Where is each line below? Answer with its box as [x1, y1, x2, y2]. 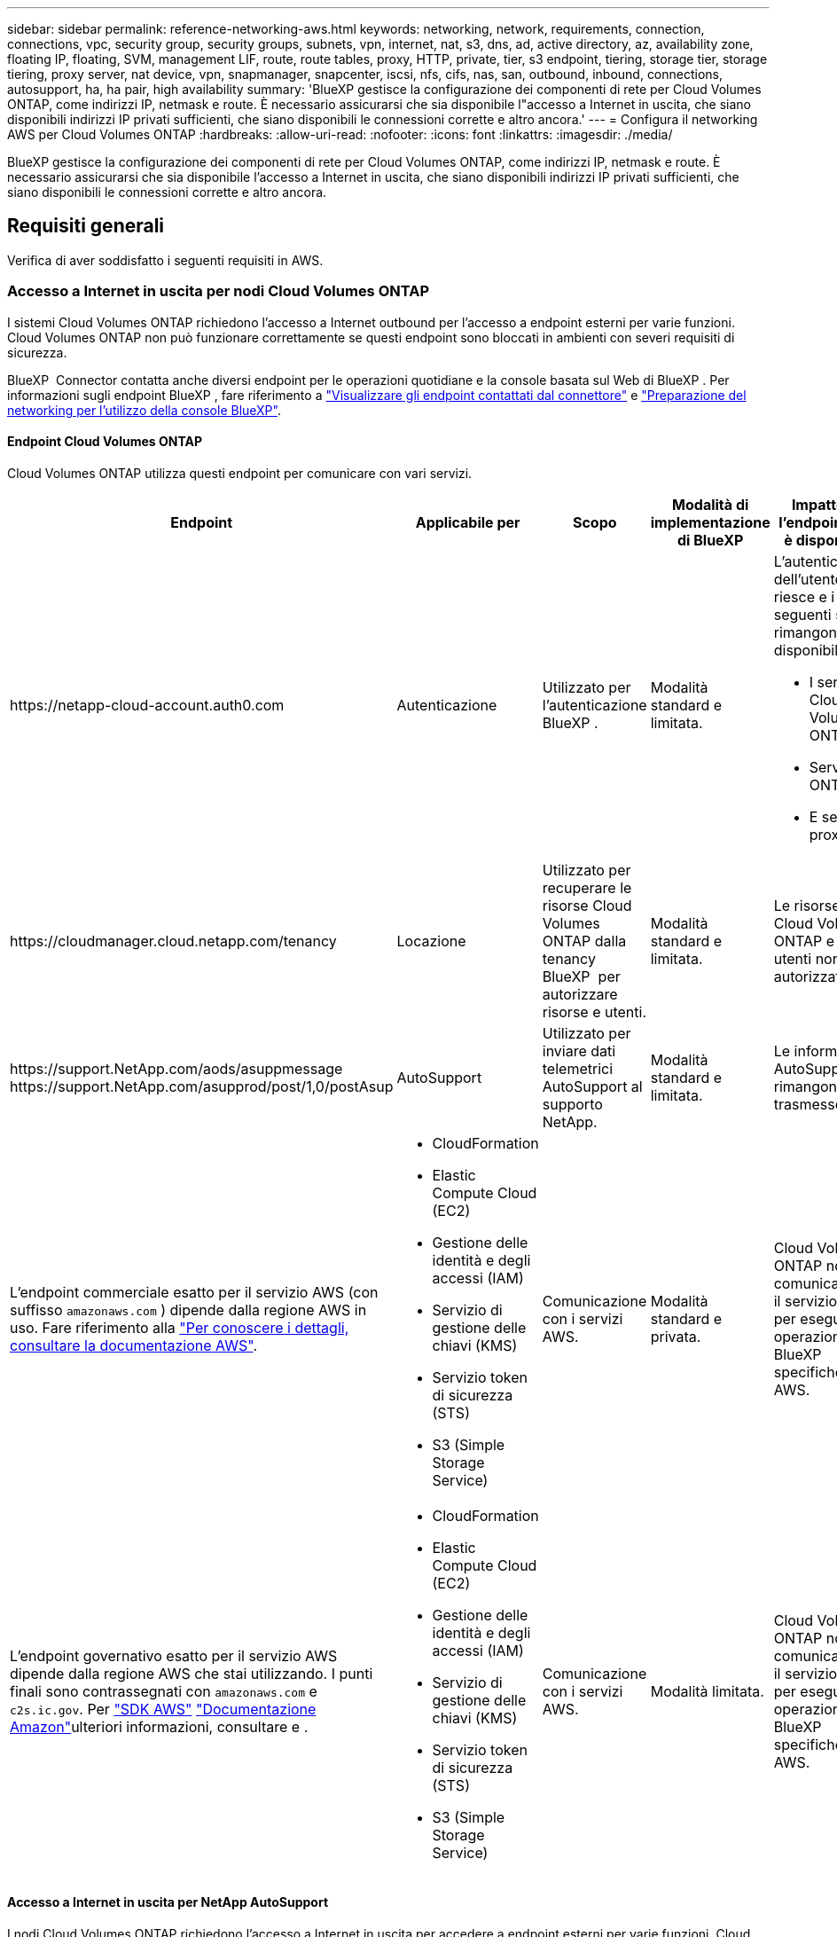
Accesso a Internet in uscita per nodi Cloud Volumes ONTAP [7, 282, 430, 301]
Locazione [396, 931, 466, 950]
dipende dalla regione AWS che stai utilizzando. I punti [10, 1664, 373, 1682]
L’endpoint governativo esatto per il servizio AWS [10, 1646, 338, 1665]
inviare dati [542, 1041, 616, 1060]
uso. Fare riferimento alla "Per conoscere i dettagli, [10, 1318, 349, 1337]
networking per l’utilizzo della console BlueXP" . [7, 402, 281, 418]
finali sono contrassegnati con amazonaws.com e [10, 1682, 317, 1700]
